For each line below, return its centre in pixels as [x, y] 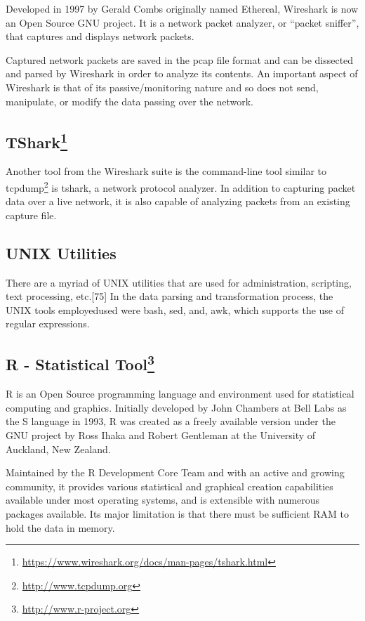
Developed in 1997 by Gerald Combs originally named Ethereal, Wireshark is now [182, 8]
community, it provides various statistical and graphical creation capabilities [170, 486]
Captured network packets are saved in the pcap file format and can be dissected [180, 59]
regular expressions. [48, 323]
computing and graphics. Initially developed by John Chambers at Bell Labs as [176, 407]
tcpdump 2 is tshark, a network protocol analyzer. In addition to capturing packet [181, 186]
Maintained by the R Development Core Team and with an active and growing [175, 472]
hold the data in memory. [60, 527]
